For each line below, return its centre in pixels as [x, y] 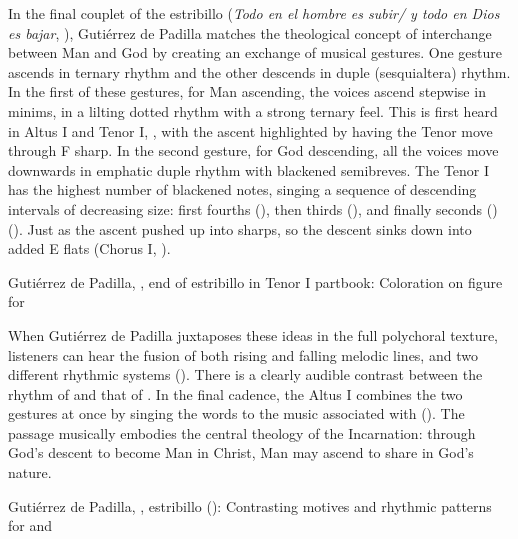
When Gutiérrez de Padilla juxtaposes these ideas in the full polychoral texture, [253, 334]
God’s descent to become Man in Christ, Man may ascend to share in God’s [241, 452]
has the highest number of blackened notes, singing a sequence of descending [242, 189]
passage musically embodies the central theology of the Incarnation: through [242, 432]
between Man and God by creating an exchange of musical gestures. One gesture [255, 52]
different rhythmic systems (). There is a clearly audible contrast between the [245, 374]
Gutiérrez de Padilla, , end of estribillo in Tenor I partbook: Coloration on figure [255, 281]
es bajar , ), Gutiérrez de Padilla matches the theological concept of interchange [250, 32]
